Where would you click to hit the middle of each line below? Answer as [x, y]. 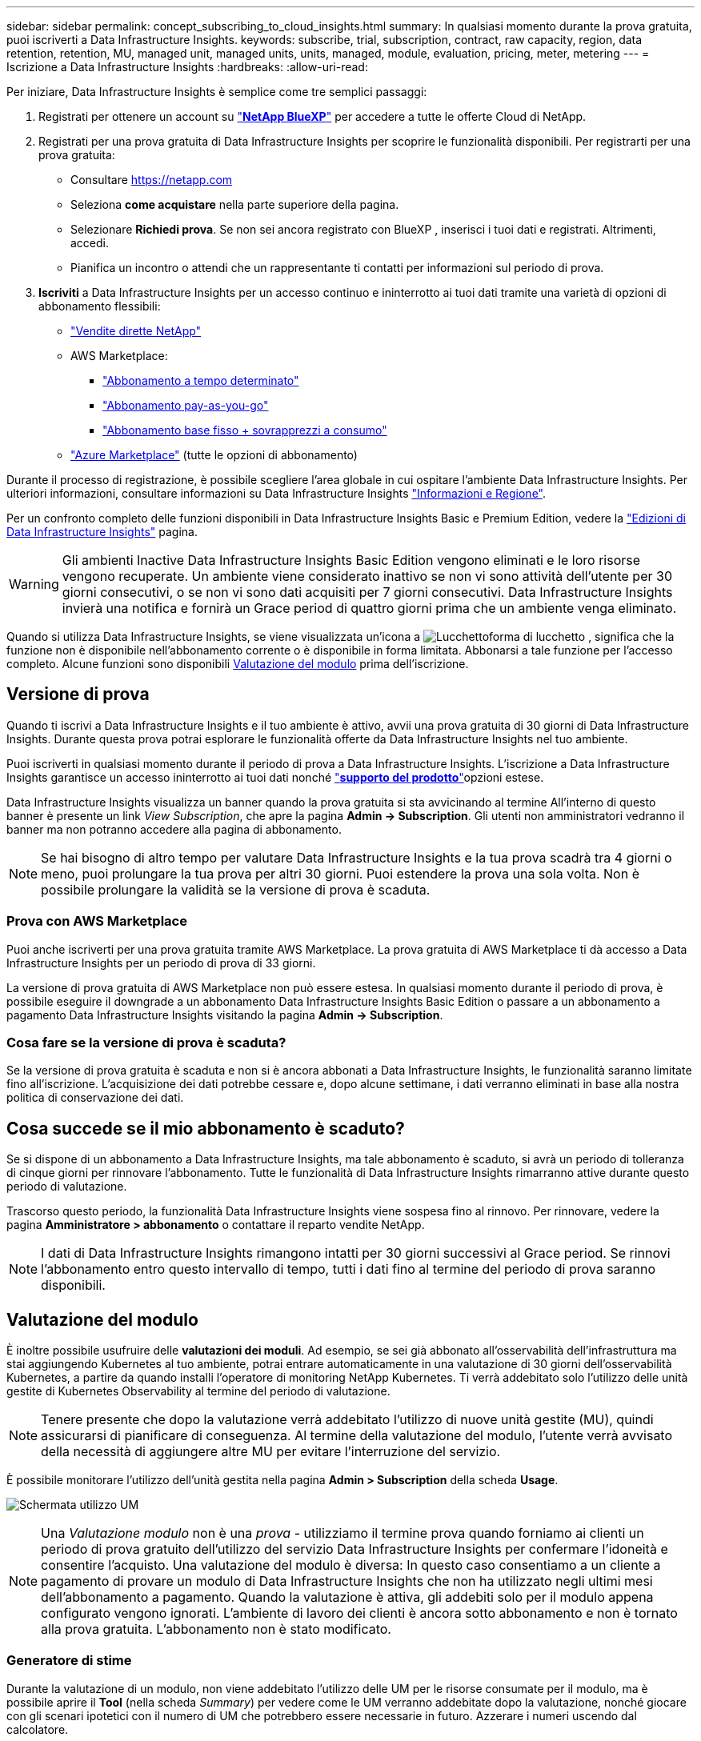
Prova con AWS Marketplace [97, 921]
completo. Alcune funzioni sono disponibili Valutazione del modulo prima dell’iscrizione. [238, 664]
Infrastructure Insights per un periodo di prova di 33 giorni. [161, 963]
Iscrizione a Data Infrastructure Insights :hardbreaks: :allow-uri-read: [187, 67]
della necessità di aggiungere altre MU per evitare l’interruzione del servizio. [271, 1452]
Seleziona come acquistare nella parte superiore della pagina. [235, 204]
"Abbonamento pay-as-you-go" [186, 405]
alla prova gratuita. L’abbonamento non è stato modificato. [216, 1629]
